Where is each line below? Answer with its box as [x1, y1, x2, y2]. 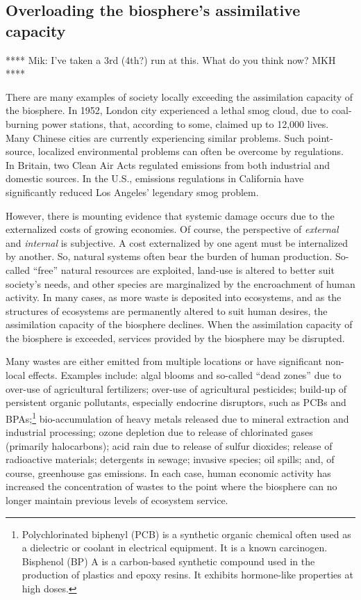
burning [6, 116, 39, 131]
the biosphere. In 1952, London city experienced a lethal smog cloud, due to [6, 103, 329, 117]
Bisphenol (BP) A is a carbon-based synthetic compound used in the [22, 553, 315, 568]
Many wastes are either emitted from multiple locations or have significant [6, 354, 322, 368]
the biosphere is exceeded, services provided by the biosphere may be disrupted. [6, 330, 345, 345]
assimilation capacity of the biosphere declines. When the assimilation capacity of [6, 317, 353, 332]
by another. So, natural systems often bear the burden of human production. [6, 249, 333, 263]
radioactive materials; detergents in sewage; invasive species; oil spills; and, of [6, 452, 335, 467]
